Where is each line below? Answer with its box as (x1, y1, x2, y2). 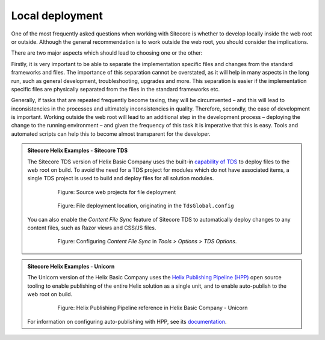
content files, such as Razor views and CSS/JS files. (27, 224, 156, 231)
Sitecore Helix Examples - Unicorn (27, 263, 115, 270)
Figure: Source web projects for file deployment (57, 188, 176, 195)
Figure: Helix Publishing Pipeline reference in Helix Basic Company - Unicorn (57, 304, 248, 312)
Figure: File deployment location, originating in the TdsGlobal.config (57, 202, 234, 210)
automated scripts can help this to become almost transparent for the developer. (11, 130, 211, 138)
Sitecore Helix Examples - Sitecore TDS (27, 147, 128, 154)
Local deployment (11, 9, 104, 22)
